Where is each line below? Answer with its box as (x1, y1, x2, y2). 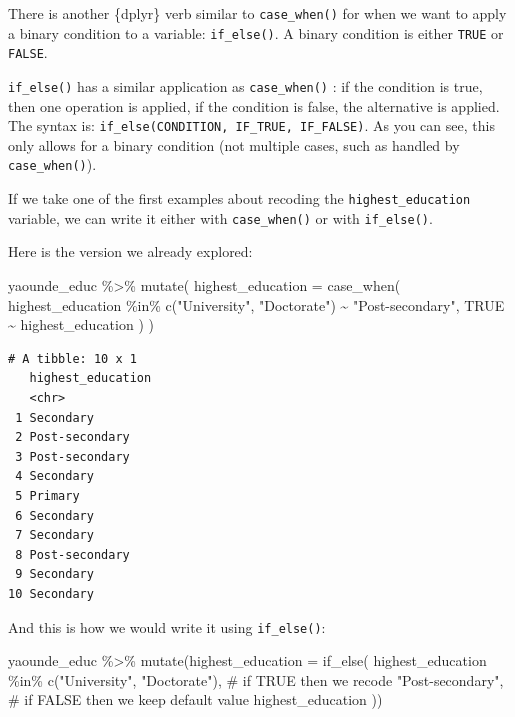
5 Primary (15, 488, 80, 503)
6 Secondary (15, 508, 94, 523)
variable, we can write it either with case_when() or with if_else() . (8, 207, 433, 228)
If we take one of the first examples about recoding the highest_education (8, 188, 471, 209)
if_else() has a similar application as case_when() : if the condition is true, (8, 75, 483, 96)
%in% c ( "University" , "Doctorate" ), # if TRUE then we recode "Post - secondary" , (8, 669, 504, 690)
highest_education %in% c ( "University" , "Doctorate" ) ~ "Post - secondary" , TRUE (8, 294, 505, 315)
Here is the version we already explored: (8, 241, 253, 262)
